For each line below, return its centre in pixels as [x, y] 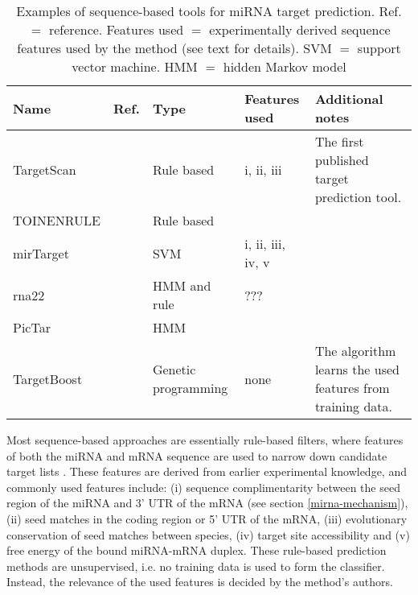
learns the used [357, 369]
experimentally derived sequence [300, 29]
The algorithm [355, 351]
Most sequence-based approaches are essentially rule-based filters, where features [205, 440]
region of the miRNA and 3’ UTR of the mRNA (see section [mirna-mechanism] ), [207, 503]
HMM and [182, 285]
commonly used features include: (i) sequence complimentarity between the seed [203, 487]
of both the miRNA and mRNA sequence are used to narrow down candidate [197, 455]
